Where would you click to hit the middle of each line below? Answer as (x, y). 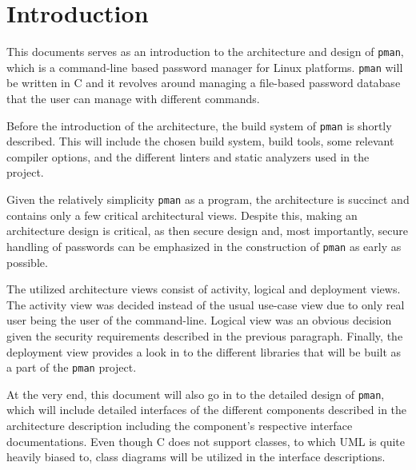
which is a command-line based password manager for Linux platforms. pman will (205, 67)
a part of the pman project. (72, 367)
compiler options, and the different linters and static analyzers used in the (188, 156)
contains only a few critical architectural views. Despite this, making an (182, 215)
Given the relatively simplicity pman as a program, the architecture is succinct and (208, 199)
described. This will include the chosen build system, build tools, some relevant (200, 141)
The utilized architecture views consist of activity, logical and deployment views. (204, 289)
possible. (27, 262)
